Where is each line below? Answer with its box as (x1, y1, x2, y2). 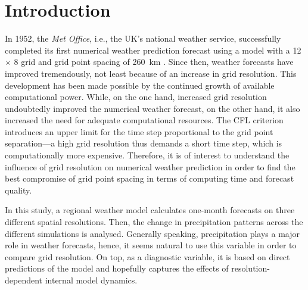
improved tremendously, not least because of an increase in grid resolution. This (5, 67, 297, 79)
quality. (5, 183, 32, 196)
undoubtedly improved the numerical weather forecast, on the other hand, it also (5, 102, 300, 114)
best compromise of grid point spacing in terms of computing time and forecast (5, 172, 294, 185)
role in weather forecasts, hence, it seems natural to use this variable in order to (5, 239, 297, 251)
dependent (5, 274, 43, 286)
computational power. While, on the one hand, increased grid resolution (5, 91, 267, 103)
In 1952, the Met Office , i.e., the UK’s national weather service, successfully (5, 32, 281, 45)
